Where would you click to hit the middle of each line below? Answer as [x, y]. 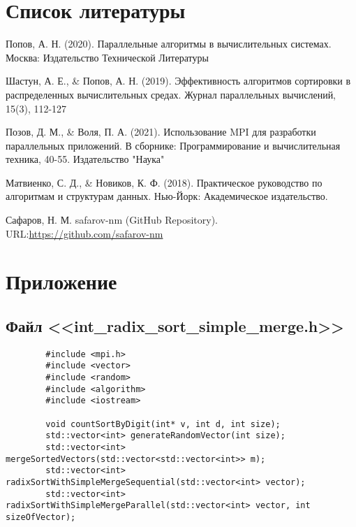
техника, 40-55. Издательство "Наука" [85, 159]
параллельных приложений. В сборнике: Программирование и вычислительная [173, 145]
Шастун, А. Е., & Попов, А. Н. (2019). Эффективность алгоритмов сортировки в [178, 81]
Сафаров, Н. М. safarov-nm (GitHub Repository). [112, 220]
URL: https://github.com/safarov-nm [84, 233]
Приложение [61, 281]
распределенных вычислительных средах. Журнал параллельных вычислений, [171, 94]
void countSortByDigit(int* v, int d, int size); [163, 424]
